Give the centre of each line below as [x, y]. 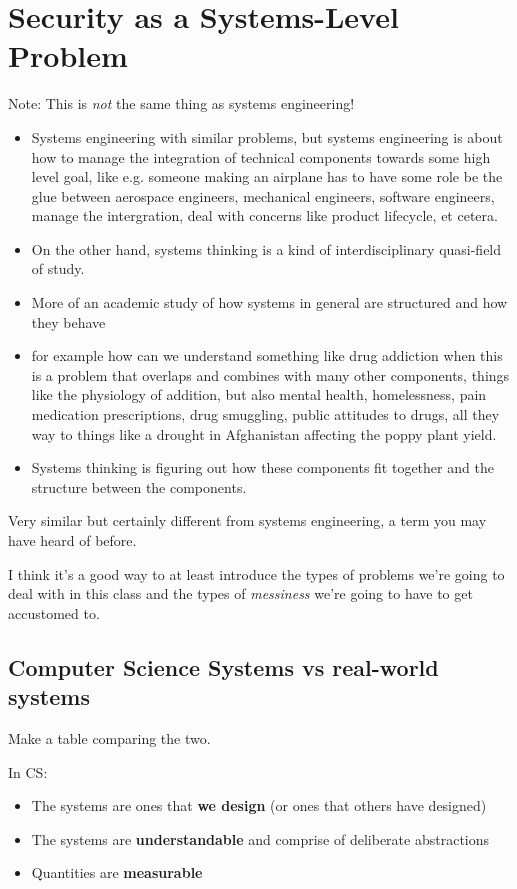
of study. [58, 268]
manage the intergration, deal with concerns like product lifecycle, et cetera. [264, 215]
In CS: [28, 771]
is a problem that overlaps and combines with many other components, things [270, 374]
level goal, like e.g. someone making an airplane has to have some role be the [267, 176]
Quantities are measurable [117, 872]
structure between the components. [139, 486]
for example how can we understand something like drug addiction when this [267, 355]
